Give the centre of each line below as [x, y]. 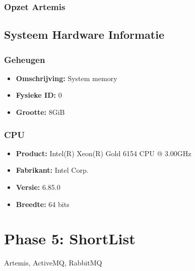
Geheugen [25, 59]
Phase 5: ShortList [70, 239]
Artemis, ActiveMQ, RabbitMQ [53, 263]
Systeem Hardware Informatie [84, 35]
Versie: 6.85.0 [38, 187]
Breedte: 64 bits [43, 204]
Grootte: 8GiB [40, 112]
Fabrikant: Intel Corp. [52, 170]
